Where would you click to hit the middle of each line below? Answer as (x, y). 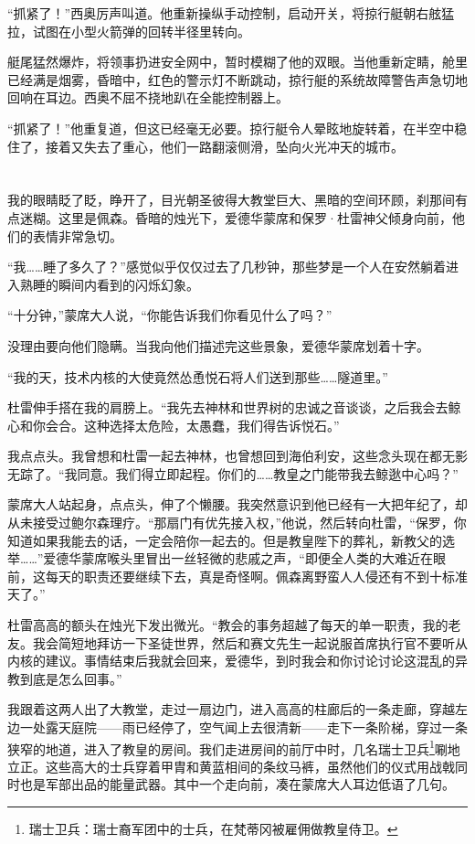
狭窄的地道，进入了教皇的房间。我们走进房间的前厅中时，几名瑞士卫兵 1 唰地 (234, 747)
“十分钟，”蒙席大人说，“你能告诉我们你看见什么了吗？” (170, 315)
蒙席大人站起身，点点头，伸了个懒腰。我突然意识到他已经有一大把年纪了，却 (237, 504)
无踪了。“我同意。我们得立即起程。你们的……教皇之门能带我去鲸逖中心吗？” (233, 473)
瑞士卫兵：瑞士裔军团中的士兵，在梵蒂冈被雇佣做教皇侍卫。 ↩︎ (213, 829)
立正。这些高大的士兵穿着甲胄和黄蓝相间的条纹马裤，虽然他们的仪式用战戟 (231, 766)
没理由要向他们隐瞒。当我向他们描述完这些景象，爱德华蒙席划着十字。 (218, 345)
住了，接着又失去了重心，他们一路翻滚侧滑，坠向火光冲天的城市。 (206, 146)
